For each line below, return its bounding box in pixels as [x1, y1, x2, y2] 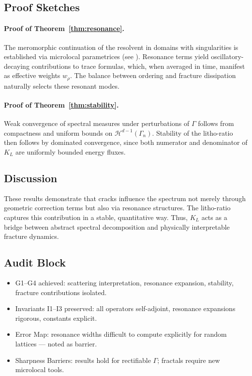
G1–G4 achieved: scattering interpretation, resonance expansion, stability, [15, 277, 234, 287]
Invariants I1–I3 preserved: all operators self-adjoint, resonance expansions [15, 303, 236, 313]
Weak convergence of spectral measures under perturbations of [4, 118, 190, 128]
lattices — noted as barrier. [15, 338, 97, 348]
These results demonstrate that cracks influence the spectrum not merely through [4, 193, 246, 203]
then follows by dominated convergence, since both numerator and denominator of [4, 137, 248, 147]
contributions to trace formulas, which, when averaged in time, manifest [31, 61, 245, 71]
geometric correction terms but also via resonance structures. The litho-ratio [4, 203, 231, 213]
